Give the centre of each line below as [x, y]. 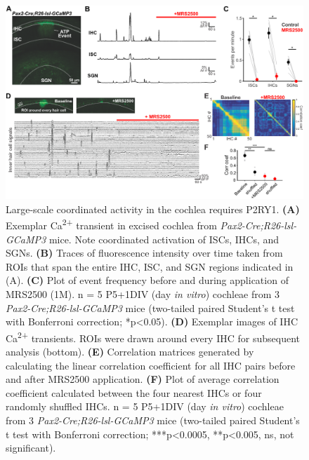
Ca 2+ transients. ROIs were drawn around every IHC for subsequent [153, 337]
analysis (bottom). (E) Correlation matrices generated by [130, 352]
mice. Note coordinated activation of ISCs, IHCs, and [164, 239]
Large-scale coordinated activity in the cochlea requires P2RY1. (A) [153, 209]
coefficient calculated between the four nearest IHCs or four [134, 392]
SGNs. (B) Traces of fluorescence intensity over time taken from [144, 253]
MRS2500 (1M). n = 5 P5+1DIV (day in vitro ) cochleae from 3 [143, 293]
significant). [31, 448]
